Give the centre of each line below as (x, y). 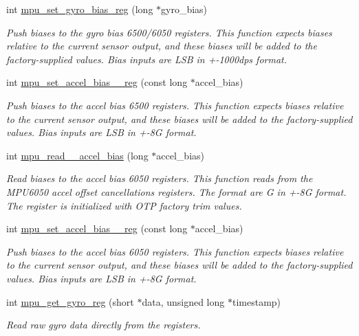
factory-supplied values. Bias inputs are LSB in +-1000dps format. (147, 59)
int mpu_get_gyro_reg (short (70, 301)
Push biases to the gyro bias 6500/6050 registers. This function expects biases (169, 32)
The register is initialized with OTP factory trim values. (124, 205)
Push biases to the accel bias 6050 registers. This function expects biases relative (175, 251)
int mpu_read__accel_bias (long (77, 155)
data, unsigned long (183, 301)
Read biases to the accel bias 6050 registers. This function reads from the (160, 178)
